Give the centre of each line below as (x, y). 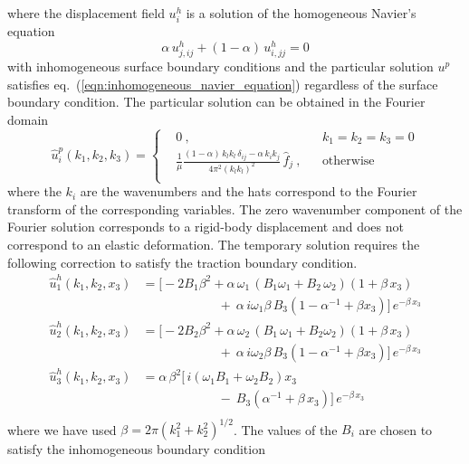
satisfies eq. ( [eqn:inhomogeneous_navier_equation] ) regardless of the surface (223, 84)
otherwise (348, 161)
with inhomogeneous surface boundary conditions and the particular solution (220, 66)
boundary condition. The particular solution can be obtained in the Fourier (216, 102)
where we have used (62, 429)
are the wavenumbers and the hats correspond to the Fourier (249, 191)
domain (28, 119)
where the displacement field (86, 13)
